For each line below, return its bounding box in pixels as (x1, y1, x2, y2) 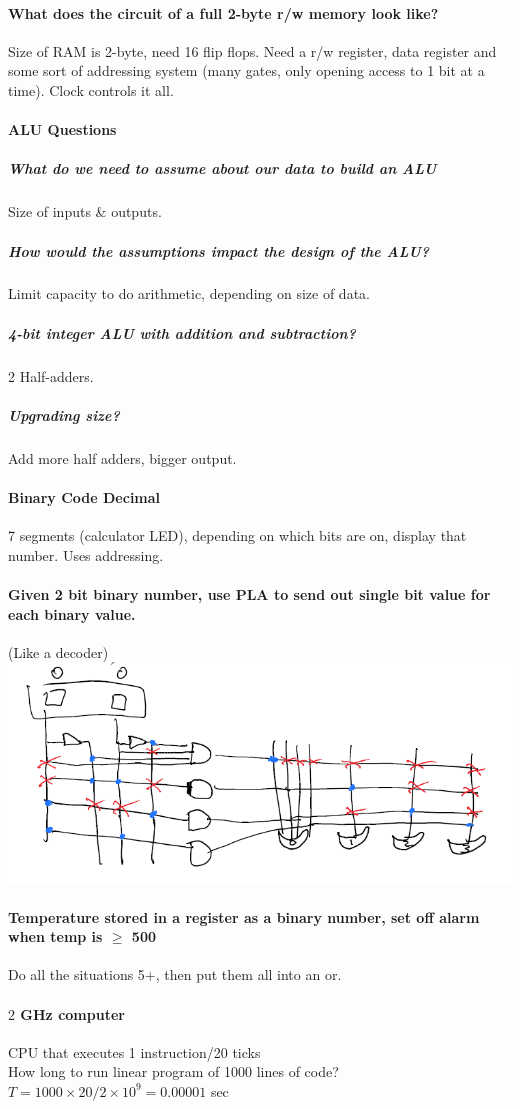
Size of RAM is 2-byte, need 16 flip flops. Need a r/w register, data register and (8, 40, 497, 61)
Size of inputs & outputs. (8, 201, 162, 222)
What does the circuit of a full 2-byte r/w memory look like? (8, 2, 439, 23)
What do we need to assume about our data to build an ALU (8, 158, 437, 179)
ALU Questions (8, 119, 117, 140)
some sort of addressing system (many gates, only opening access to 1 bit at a (8, 60, 485, 81)
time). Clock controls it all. (8, 79, 174, 100)
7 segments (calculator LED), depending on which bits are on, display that (8, 525, 467, 546)
